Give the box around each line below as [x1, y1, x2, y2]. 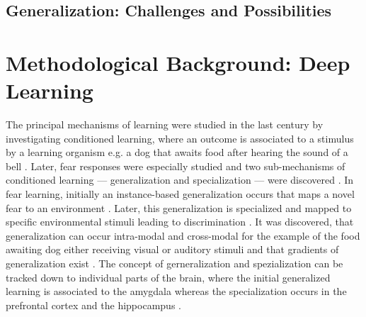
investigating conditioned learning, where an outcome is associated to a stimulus [6, 130, 354, 145]
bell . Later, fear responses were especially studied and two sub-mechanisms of [6, 158, 345, 173]
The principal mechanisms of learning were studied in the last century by [6, 117, 324, 132]
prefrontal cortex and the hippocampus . [6, 297, 181, 312]
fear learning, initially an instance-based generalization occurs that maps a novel [6, 187, 355, 201]
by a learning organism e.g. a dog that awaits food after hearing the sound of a [6, 145, 348, 160]
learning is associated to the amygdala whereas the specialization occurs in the [6, 284, 347, 299]
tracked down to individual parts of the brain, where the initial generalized [6, 269, 331, 284]
